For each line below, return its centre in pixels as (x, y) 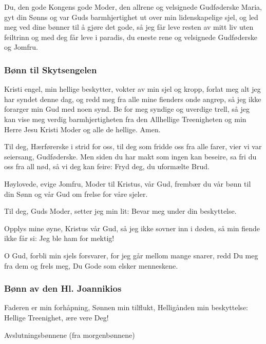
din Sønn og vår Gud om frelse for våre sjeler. (76, 194)
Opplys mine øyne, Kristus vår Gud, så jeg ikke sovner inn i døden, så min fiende (132, 228)
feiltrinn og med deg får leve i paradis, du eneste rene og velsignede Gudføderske (131, 37)
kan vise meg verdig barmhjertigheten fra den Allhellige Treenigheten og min (125, 119)
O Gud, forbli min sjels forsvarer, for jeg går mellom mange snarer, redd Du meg (131, 255)
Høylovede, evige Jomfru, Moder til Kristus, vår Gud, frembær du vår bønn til (128, 183)
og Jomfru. (21, 47)
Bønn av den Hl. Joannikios (63, 288)
